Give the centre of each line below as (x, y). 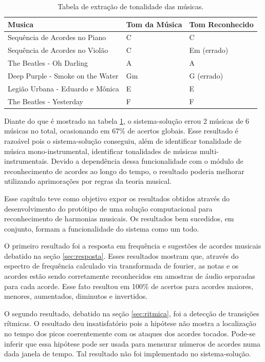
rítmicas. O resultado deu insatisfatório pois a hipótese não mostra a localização (130, 323)
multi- (209, 151)
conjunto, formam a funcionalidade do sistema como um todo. (102, 228)
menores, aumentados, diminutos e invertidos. (76, 296)
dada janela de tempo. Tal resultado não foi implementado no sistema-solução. (128, 354)
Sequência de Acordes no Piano (57, 37)
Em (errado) (209, 50)
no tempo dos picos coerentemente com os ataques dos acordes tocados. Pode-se (130, 334)
